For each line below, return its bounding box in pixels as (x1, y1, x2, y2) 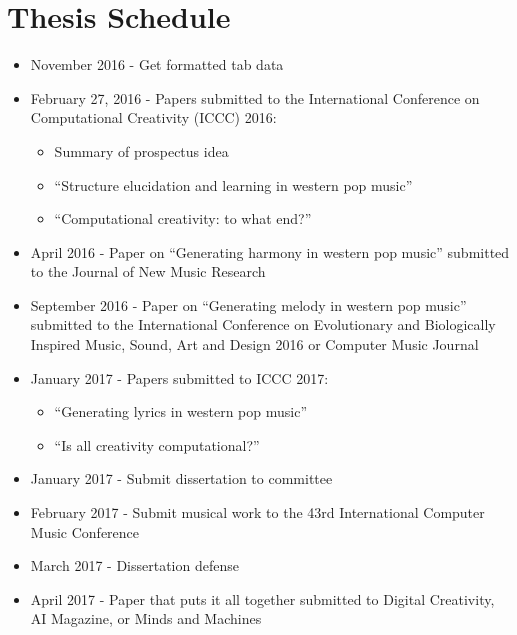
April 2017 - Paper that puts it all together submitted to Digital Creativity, (30, 588, 495, 609)
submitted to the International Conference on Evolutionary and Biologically (30, 314, 496, 335)
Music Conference (30, 521, 140, 542)
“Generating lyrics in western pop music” (54, 401, 308, 422)
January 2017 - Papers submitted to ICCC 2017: (30, 367, 329, 388)
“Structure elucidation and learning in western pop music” (54, 174, 413, 195)
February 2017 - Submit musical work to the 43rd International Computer (30, 502, 485, 523)
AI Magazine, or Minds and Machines (30, 608, 262, 629)
